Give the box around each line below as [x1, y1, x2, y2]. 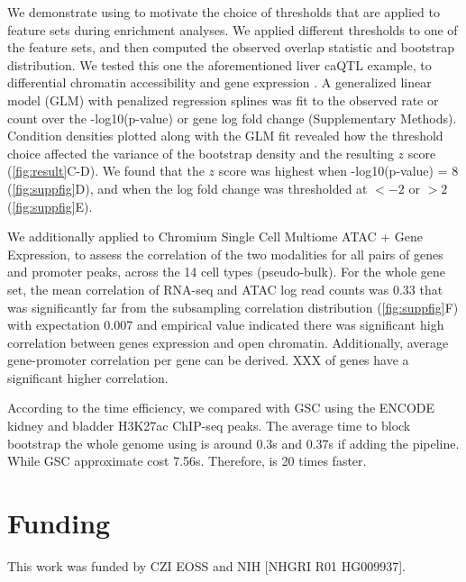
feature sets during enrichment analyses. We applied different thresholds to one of [7, 20, 458, 39]
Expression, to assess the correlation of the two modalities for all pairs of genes [7, 244, 443, 263]
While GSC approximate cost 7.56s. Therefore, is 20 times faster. [7, 451, 367, 470]
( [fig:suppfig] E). [7, 196, 93, 215]
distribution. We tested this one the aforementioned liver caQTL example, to [7, 55, 432, 74]
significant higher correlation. [7, 368, 169, 386]
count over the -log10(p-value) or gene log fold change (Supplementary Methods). [7, 108, 457, 127]
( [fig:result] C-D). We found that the [7, 161, 205, 180]
